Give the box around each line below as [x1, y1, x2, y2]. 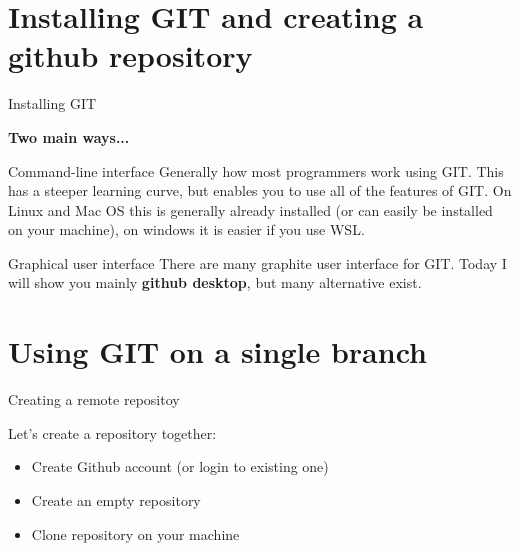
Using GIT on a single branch [8, 331, 427, 372]
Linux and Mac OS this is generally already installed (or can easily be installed [8, 199, 493, 220]
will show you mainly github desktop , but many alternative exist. [8, 272, 422, 293]
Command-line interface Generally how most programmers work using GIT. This [8, 160, 504, 181]
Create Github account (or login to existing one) [31, 456, 329, 477]
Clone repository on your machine [31, 523, 240, 544]
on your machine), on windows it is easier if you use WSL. [8, 219, 365, 240]
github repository [8, 35, 253, 76]
